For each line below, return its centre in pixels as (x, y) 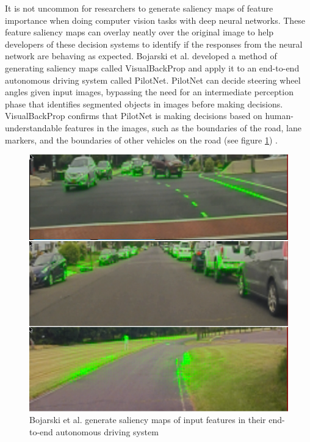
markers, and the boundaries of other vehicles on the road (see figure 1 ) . (141, 139)
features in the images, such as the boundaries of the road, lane (183, 127)
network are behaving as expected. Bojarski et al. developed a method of (141, 56)
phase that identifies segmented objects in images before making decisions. (144, 103)
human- (279, 116)
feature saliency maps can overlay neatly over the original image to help (139, 32)
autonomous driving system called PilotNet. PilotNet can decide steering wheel (153, 80)
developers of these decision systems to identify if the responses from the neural (154, 44)
